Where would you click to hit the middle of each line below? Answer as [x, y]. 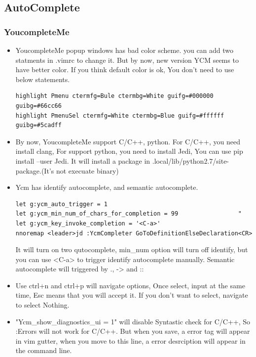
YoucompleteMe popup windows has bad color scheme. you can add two [125, 50]
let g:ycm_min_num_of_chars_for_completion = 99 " [128, 214]
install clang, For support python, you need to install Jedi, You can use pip [129, 151]
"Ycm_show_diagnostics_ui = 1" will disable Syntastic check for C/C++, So [133, 321]
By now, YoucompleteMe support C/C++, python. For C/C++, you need [128, 141]
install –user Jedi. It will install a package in [83, 160]
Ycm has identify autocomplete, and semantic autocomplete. [107, 187]
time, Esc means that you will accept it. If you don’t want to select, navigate [132, 295]
